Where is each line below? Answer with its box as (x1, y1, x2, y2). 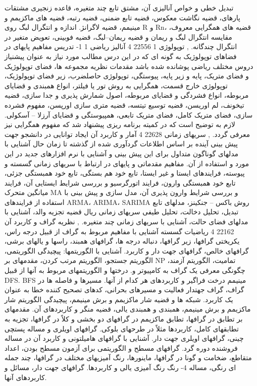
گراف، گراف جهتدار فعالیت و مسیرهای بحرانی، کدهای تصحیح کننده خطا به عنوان (4, 284, 244, 295)
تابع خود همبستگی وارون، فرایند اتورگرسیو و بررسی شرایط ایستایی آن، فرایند (4, 177, 236, 188)
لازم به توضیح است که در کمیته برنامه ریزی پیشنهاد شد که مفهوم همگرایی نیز (4, 119, 235, 129)
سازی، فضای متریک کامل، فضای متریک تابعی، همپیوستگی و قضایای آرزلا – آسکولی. (4, 109, 253, 120)
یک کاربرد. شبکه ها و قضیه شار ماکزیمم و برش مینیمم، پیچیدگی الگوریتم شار (4, 294, 233, 304)
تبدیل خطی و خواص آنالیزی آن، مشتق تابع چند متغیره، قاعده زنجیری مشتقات (4, 2, 234, 12)
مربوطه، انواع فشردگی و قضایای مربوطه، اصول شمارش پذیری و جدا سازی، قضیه (4, 90, 249, 100)
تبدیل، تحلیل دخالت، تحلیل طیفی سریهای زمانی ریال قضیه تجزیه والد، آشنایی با (4, 206, 239, 217)
